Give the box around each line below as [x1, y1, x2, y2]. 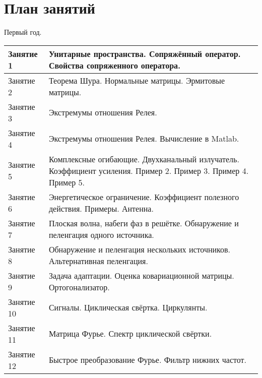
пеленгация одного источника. [48, 228, 154, 240]
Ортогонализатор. [48, 281, 110, 293]
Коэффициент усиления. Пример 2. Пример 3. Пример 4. [48, 164, 249, 176]
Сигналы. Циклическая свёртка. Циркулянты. [48, 301, 208, 313]
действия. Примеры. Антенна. [48, 202, 154, 214]
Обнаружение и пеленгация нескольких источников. [48, 243, 231, 255]
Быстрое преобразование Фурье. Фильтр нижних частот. [48, 354, 247, 366]
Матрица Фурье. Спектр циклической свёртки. [48, 328, 212, 340]
